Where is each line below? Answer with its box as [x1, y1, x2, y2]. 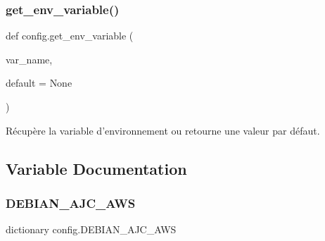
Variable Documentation [6, 157, 187, 179]
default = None [6, 75, 72, 90]
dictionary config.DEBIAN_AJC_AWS [6, 222, 177, 237]
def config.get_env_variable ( [6, 28, 134, 43]
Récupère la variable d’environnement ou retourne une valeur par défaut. [6, 123, 320, 137]
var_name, [6, 51, 53, 66]
